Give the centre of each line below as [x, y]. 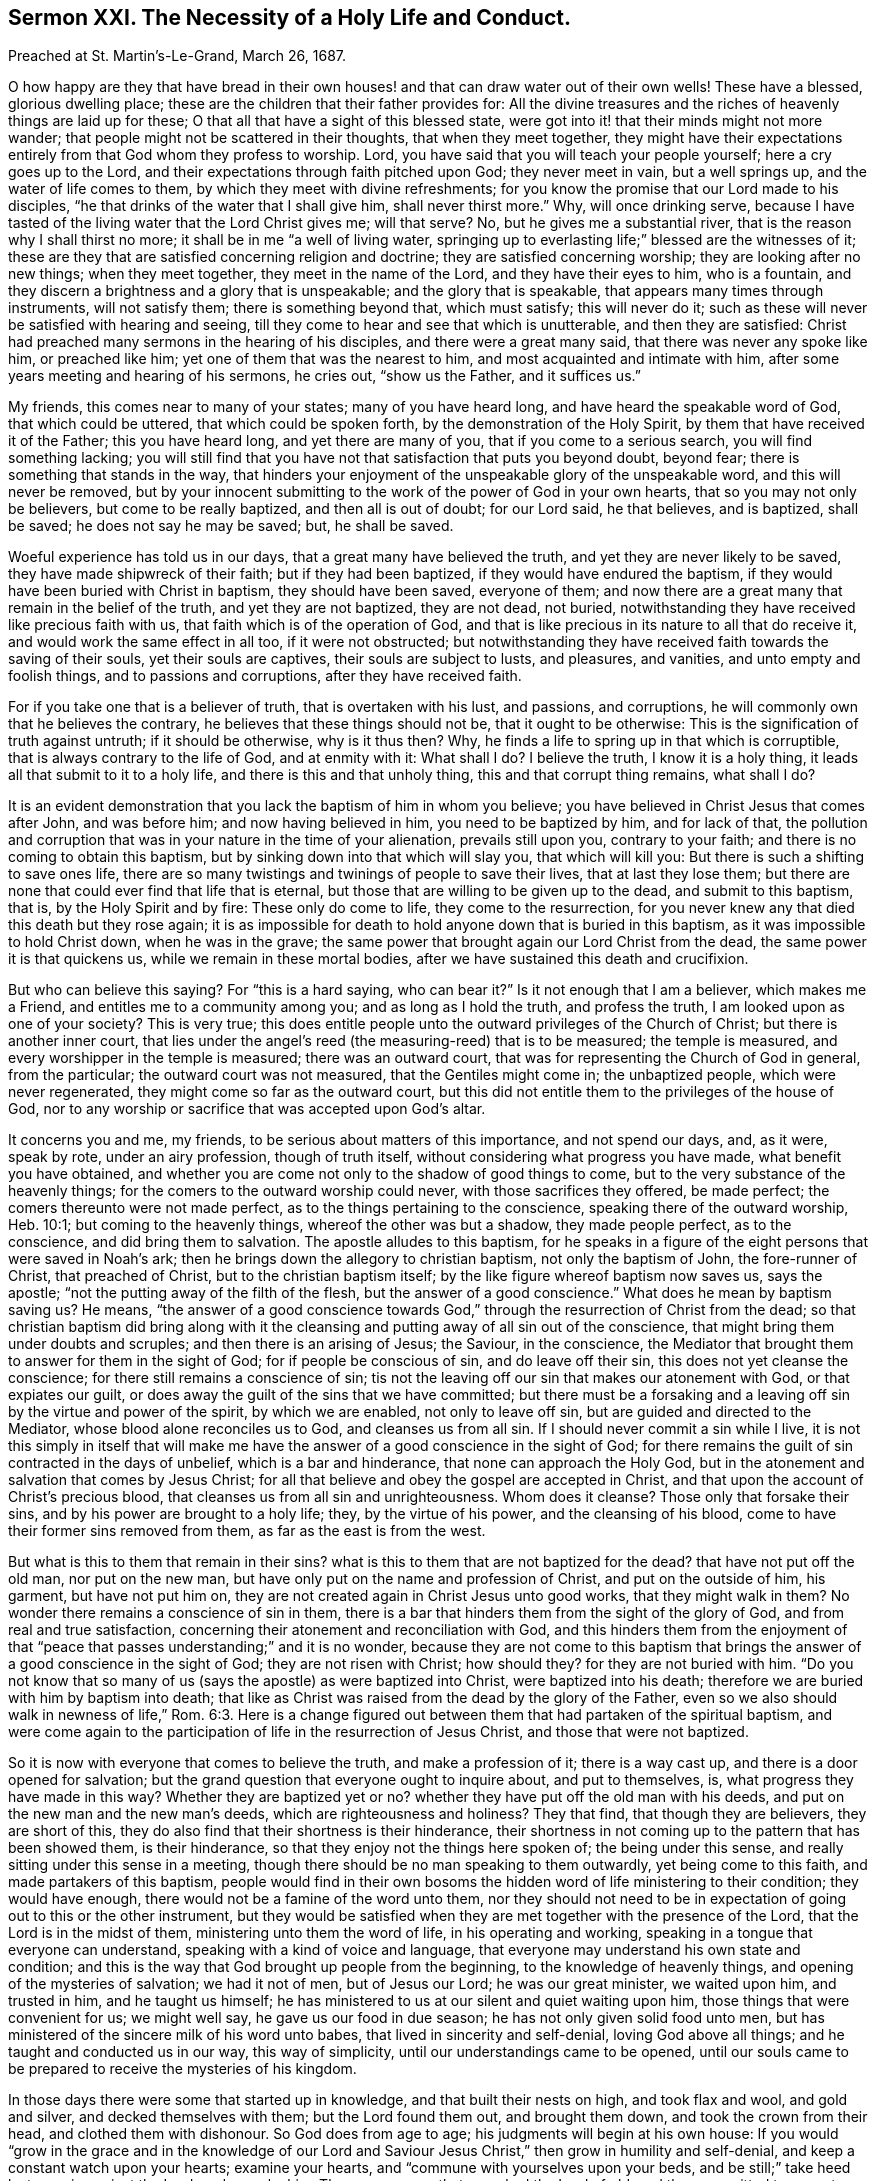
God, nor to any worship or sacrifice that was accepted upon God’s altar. [247, 1109]
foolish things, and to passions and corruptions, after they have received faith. [265, 676]
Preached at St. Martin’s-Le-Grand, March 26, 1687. [177, 56]
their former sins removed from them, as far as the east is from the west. [247, 1531]
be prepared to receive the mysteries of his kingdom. [182, 2069]
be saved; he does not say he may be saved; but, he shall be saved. [231, 526]
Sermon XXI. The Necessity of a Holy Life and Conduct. [289, 17]
